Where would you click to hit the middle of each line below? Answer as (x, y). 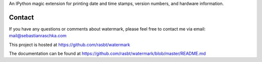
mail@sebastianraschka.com (38, 36)
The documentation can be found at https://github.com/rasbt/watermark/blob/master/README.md (107, 54)
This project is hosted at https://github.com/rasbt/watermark (70, 45)
